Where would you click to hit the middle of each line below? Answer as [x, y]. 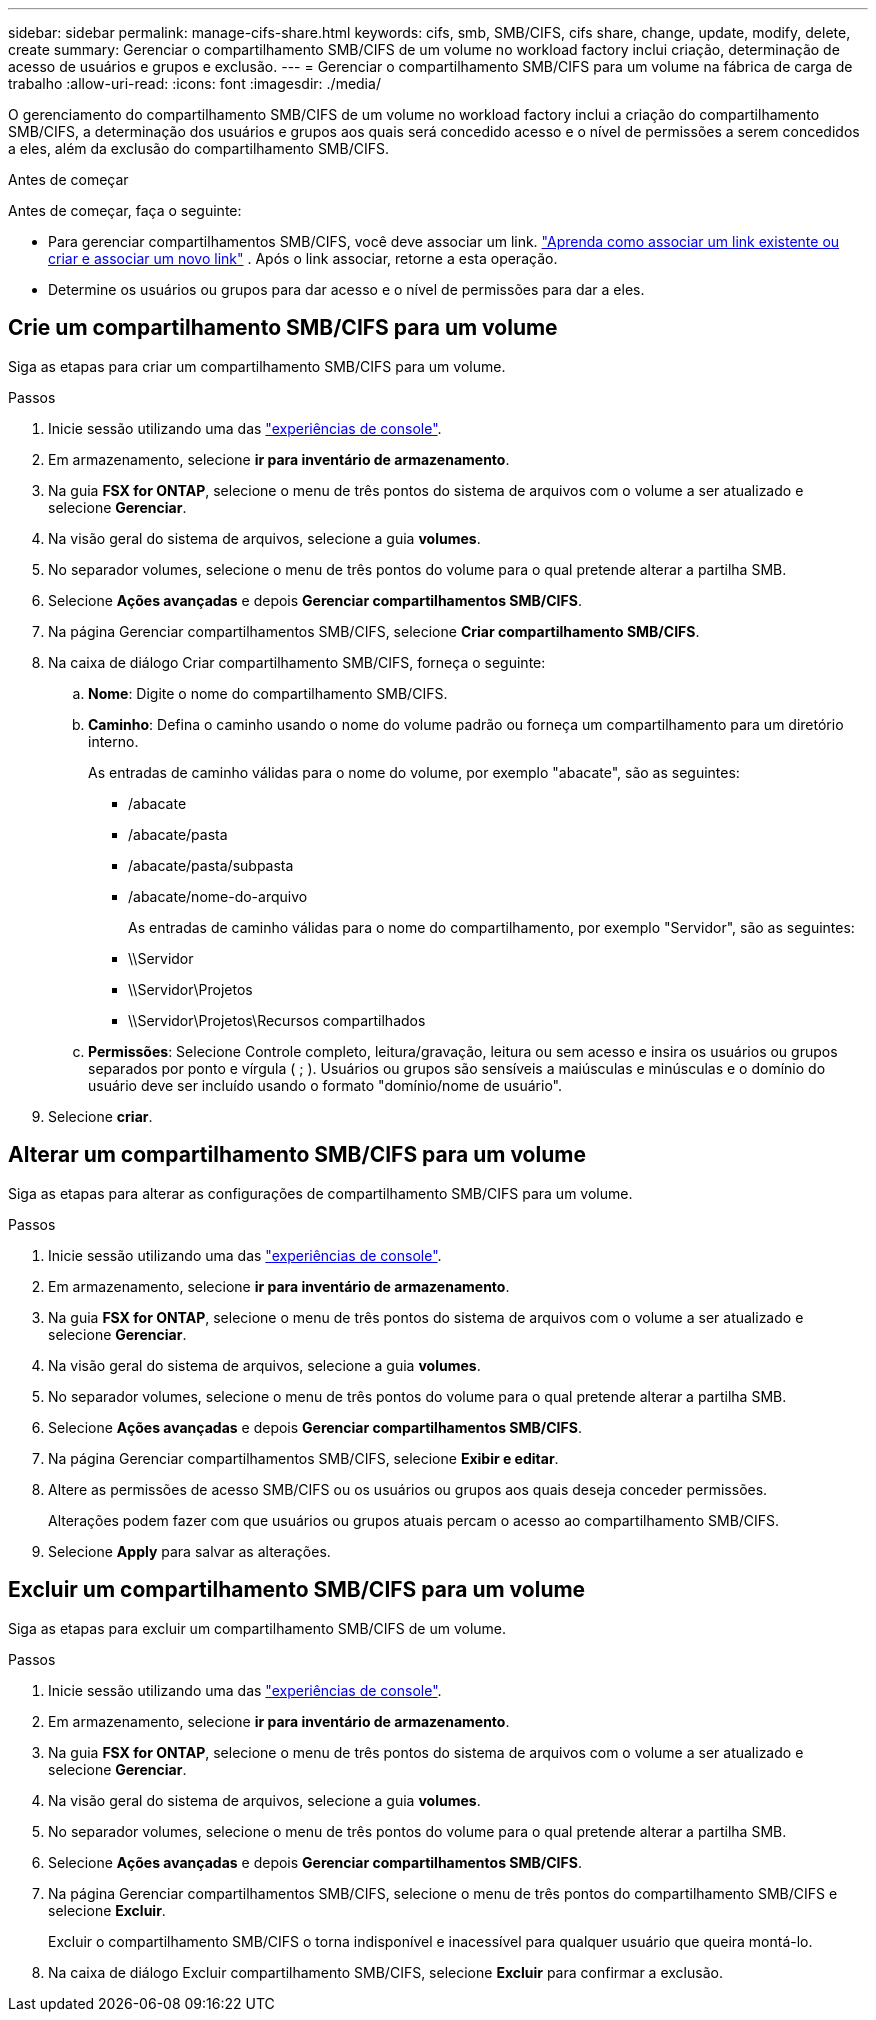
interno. [113, 741]
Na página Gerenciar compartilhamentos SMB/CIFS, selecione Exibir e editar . [303, 1458]
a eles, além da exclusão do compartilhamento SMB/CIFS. [198, 148]
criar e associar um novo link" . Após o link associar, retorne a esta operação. [303, 258]
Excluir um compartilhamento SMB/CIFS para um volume [297, 1590]
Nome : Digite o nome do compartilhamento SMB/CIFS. [268, 693]
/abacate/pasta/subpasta [211, 865]
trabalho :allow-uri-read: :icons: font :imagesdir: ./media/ [194, 83]
